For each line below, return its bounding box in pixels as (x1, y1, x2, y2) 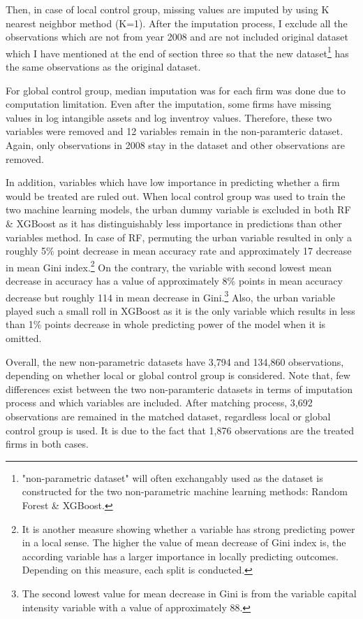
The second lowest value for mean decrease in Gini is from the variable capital (22, 585, 357, 600)
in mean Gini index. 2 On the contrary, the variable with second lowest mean (6, 257, 332, 274)
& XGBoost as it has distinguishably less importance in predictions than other (6, 215, 342, 230)
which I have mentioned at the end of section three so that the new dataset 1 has (6, 43, 349, 60)
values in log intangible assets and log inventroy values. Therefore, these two (6, 110, 332, 124)
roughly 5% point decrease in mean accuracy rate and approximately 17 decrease (6, 243, 352, 258)
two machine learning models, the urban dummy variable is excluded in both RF (6, 202, 351, 217)
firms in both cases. (6, 436, 89, 451)
